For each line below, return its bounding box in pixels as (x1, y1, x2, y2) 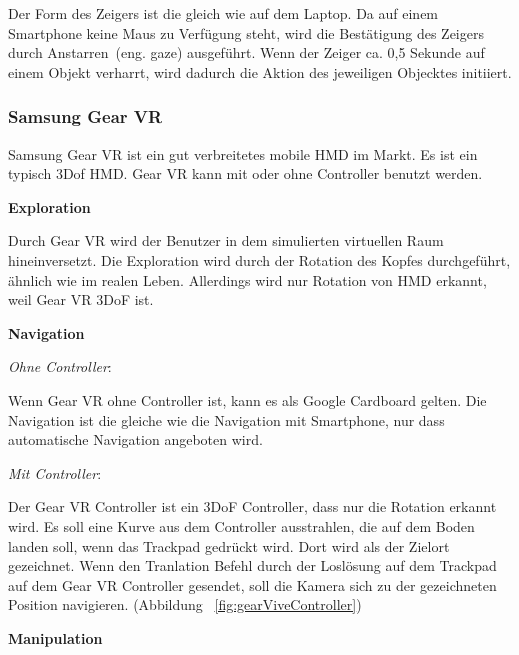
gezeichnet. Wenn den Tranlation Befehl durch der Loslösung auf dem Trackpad (8, 555, 497, 576)
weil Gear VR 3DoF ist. (8, 289, 154, 310)
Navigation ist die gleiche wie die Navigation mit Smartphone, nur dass (8, 409, 445, 430)
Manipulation (8, 627, 103, 648)
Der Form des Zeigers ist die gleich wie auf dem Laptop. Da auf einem (8, 3, 439, 23)
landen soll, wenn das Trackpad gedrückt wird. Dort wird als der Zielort (8, 535, 450, 556)
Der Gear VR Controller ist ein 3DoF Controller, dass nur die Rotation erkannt (8, 496, 497, 517)
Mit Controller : (8, 462, 102, 483)
